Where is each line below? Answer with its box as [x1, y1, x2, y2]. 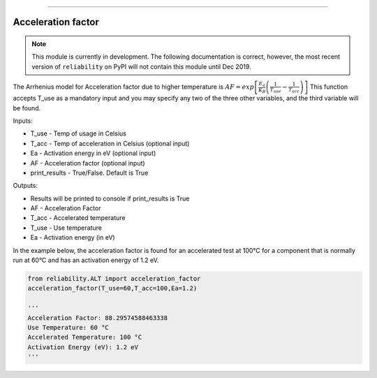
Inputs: [13, 116, 33, 125]
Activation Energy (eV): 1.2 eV [27, 343, 139, 351]
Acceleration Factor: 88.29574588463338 [27, 314, 168, 321]
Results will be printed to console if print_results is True [30, 194, 190, 203]
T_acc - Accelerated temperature [30, 214, 126, 222]
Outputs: [13, 182, 38, 190]
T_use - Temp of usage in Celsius [30, 129, 127, 138]
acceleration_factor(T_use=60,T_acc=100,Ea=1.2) [27, 284, 198, 293]
